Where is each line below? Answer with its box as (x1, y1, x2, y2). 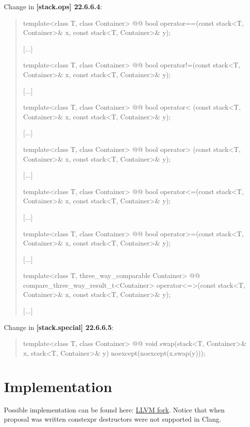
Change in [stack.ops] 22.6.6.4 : (4, 1, 102, 11)
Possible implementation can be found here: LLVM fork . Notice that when (4, 404, 225, 414)
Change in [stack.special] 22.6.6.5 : (4, 322, 114, 332)
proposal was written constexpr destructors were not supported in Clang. (4, 414, 221, 424)
